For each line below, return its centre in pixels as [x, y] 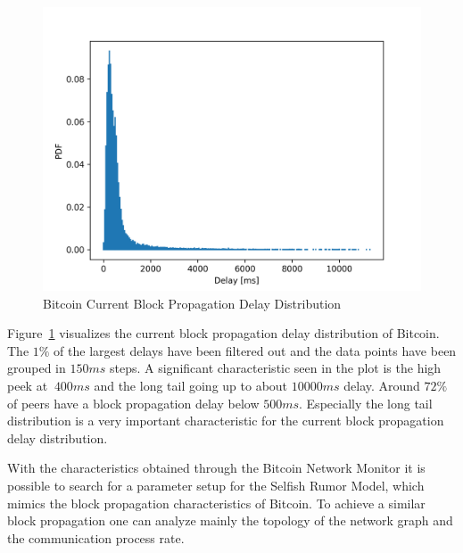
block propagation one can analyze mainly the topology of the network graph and [230, 520]
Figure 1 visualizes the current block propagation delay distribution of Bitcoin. [223, 333]
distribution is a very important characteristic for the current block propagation [226, 421]
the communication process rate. [96, 537]
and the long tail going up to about [191, 385]
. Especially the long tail [366, 403]
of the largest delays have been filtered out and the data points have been [255, 350]
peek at [28, 385]
